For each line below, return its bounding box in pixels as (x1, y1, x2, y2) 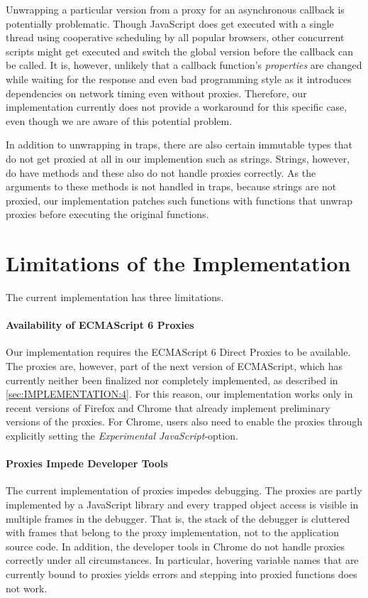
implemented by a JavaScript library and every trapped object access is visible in (6, 496, 359, 511)
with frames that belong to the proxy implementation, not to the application (6, 525, 339, 540)
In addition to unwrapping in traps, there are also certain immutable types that (6, 137, 352, 152)
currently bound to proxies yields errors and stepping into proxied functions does (6, 566, 357, 581)
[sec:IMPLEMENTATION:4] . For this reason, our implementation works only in (6, 386, 353, 401)
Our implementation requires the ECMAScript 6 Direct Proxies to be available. (6, 344, 351, 359)
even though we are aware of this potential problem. (6, 113, 233, 128)
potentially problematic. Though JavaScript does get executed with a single (6, 16, 334, 31)
